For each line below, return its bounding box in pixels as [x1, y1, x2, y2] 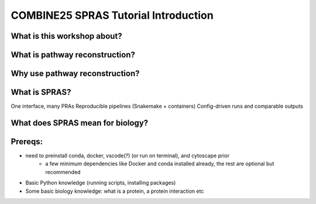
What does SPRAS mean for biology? [11, 118, 149, 128]
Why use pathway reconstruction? [11, 69, 140, 79]
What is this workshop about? [11, 31, 122, 41]
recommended [45, 168, 81, 175]
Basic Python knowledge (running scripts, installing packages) [25, 179, 176, 186]
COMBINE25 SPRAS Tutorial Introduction [11, 9, 214, 22]
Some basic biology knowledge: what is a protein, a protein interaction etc [25, 188, 204, 195]
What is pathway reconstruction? [11, 50, 136, 60]
